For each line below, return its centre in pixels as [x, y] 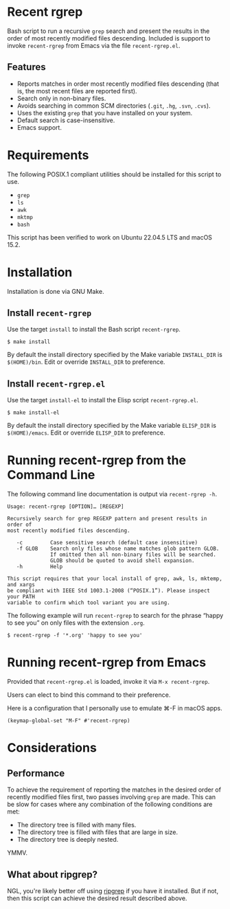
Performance [36, 773]
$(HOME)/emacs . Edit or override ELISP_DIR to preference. [86, 433]
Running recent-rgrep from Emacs [107, 663]
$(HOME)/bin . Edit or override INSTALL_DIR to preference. [86, 362]
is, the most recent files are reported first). [77, 91]
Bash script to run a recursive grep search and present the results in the [108, 31]
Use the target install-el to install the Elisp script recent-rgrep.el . [103, 400]
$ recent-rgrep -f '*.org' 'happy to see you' [75, 636]
